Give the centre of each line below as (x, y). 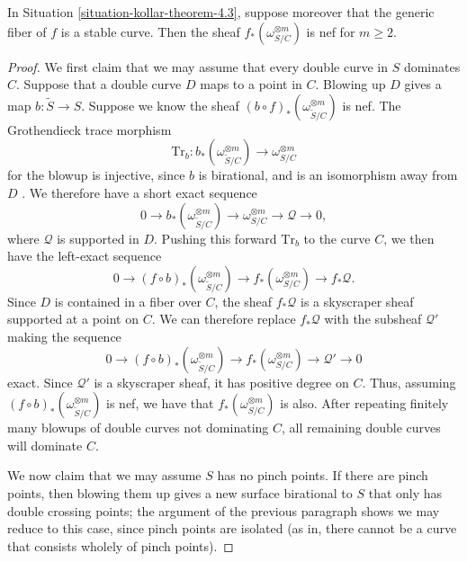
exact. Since (40, 382)
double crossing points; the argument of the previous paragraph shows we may (224, 510)
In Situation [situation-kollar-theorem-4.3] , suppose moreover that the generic (221, 12)
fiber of (27, 31)
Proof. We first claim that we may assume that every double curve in (198, 66)
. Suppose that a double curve (99, 84)
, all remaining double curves (361, 428)
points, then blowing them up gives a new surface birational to (180, 492)
